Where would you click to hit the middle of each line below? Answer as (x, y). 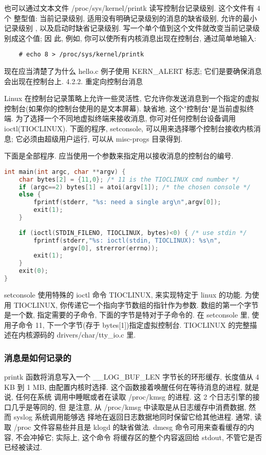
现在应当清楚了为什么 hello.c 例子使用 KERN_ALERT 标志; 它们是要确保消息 (133, 71)
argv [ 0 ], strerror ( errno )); (111, 248)
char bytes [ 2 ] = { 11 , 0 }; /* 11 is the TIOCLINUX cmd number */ (129, 179)
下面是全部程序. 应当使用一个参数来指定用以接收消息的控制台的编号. (119, 156)
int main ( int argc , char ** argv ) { (65, 172)
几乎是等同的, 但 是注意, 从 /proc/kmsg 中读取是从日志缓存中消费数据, (129, 407)
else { (30, 195)
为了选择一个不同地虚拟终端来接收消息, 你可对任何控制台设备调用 (126, 118)
